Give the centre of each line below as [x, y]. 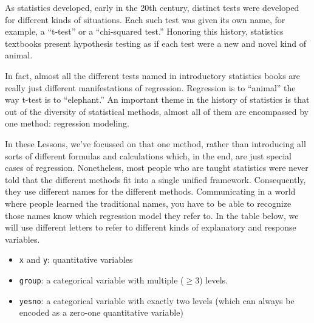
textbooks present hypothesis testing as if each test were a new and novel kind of [156, 43]
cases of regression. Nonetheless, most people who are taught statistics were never [157, 168]
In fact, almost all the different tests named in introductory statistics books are [153, 75]
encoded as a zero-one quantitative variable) [101, 312]
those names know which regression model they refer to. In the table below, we [152, 215]
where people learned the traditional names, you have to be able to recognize [148, 203]
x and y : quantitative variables [76, 259]
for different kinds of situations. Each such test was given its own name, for [145, 19]
